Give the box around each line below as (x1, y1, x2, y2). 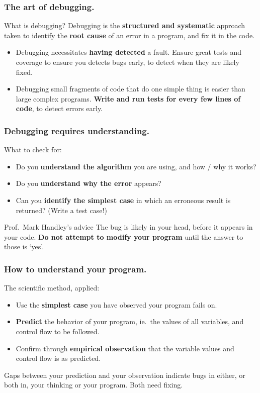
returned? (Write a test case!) (16, 205, 107, 215)
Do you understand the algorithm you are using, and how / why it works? (16, 161, 256, 171)
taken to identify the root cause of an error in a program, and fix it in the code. (4, 30, 255, 40)
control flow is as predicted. (16, 353, 101, 363)
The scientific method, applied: (4, 282, 100, 293)
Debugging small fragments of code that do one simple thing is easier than (16, 83, 245, 94)
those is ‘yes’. (4, 241, 44, 252)
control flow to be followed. (16, 326, 100, 336)
